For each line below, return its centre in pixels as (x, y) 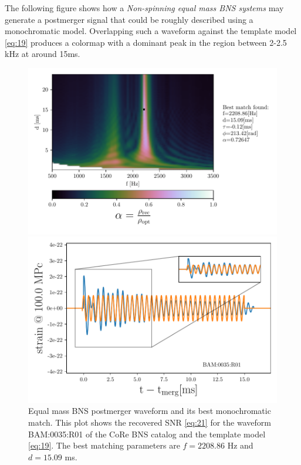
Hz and (240, 445)
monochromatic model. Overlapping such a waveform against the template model (151, 31)
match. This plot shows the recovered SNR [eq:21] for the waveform (150, 422)
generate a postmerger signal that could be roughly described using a (129, 19)
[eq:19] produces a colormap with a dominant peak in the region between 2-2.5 (146, 42)
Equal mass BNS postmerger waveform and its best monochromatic (150, 411)
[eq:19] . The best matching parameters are (104, 445)
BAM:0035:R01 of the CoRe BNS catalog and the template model (147, 434)
